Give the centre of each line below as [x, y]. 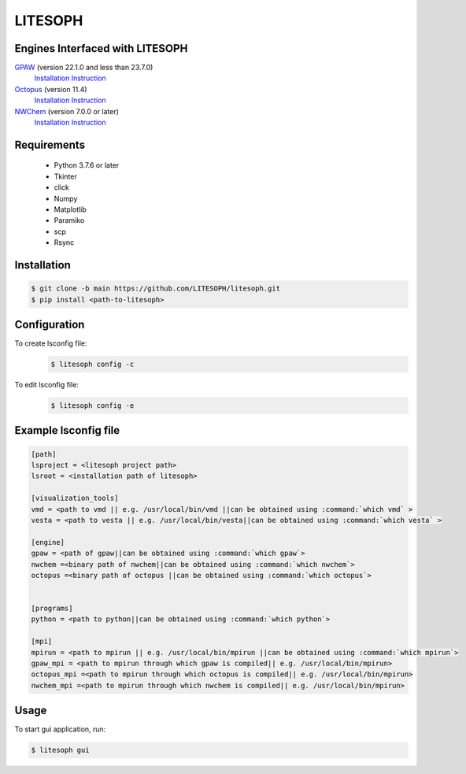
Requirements [50, 144]
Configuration [50, 324]
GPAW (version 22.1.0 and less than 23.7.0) [84, 68]
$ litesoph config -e [92, 406]
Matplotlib [70, 209]
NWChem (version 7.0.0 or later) [67, 111]
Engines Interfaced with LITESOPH [101, 48]
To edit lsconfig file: [46, 385]
